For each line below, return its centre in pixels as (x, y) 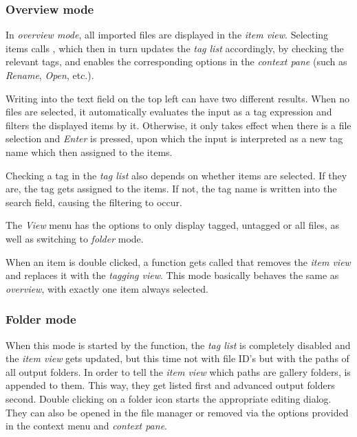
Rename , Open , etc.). (50, 75)
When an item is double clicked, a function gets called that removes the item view (178, 261)
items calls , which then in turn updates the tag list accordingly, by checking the (175, 48)
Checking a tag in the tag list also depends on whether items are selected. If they (176, 175)
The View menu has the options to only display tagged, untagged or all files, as (172, 225)
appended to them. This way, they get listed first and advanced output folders (170, 385)
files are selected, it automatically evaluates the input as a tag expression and (169, 112)
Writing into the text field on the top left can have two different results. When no (177, 98)
